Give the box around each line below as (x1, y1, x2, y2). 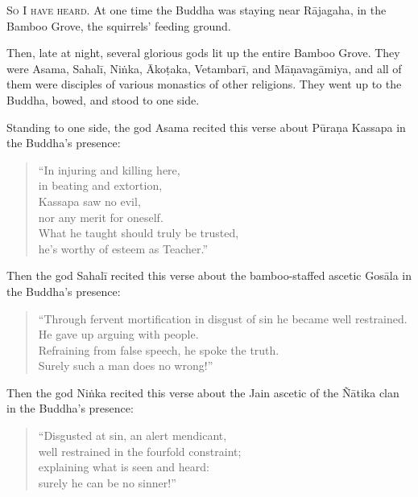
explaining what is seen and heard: (38, 458, 209, 475)
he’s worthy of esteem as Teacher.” (38, 240, 209, 257)
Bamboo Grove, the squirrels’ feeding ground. (6, 17, 231, 34)
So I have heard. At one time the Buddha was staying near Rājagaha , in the (6, 2, 387, 18)
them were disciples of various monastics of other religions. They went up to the (6, 76, 402, 92)
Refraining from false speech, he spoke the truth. (38, 341, 279, 358)
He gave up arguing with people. (38, 326, 199, 343)
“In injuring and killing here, (38, 161, 180, 178)
